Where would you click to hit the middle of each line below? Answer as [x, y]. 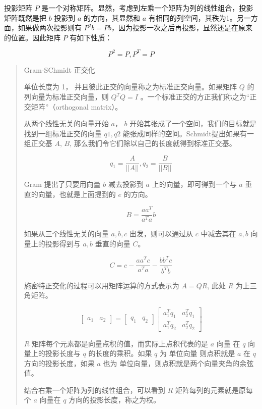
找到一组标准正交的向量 [63, 133]
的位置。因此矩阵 [32, 37]
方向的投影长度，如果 [59, 363]
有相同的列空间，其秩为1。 [192, 17]
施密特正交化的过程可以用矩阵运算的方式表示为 [102, 285]
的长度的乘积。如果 [120, 353]
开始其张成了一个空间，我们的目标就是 [193, 123]
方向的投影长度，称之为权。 [115, 400]
